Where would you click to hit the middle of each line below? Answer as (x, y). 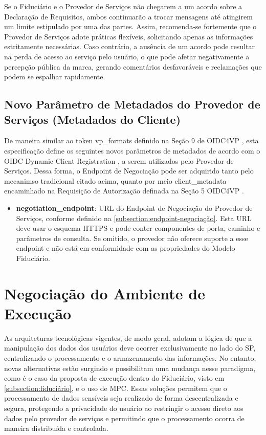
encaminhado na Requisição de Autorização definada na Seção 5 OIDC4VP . (124, 191)
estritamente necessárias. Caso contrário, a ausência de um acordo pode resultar (129, 46)
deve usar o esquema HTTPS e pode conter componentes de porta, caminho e (138, 228)
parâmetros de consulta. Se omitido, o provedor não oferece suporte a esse (132, 238)
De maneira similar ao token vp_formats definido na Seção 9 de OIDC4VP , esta (131, 140)
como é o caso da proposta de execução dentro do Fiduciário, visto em (114, 378)
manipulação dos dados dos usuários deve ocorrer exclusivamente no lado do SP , (130, 348)
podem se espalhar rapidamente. (55, 77)
